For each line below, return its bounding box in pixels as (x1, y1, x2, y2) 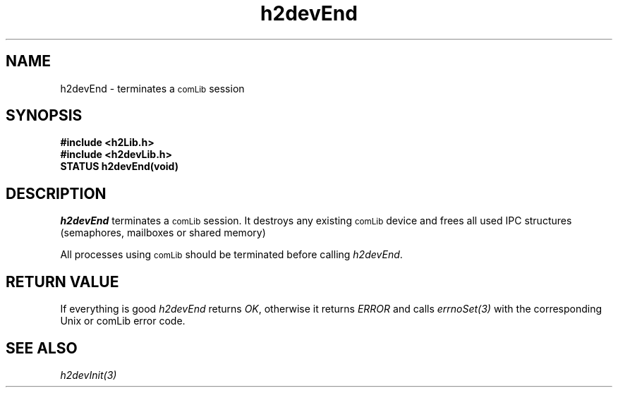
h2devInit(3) (60, 368, 117, 381)
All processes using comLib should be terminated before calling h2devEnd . (60, 248, 403, 261)
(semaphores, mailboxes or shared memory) (60, 226, 266, 239)
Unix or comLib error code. (60, 315, 186, 327)
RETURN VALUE (6, 272, 119, 291)
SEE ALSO (6, 339, 78, 357)
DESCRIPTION (6, 184, 107, 202)
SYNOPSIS (6, 107, 83, 125)
